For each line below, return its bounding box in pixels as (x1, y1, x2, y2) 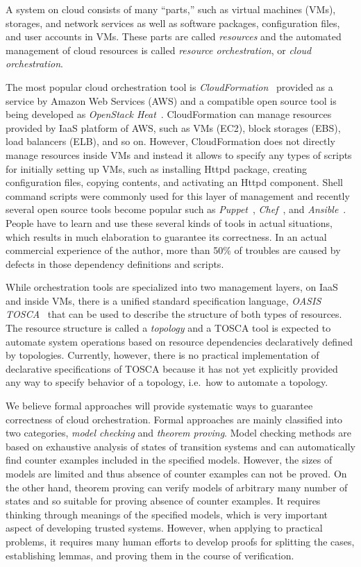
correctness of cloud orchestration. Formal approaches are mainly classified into (6, 412, 343, 426)
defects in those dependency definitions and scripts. (6, 256, 224, 271)
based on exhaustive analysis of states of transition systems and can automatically (6, 439, 356, 453)
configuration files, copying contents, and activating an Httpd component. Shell (6, 175, 343, 189)
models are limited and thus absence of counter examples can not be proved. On (6, 466, 347, 480)
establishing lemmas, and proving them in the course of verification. (6, 548, 294, 562)
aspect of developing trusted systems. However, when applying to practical (6, 521, 323, 535)
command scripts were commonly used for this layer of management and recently (6, 188, 350, 203)
